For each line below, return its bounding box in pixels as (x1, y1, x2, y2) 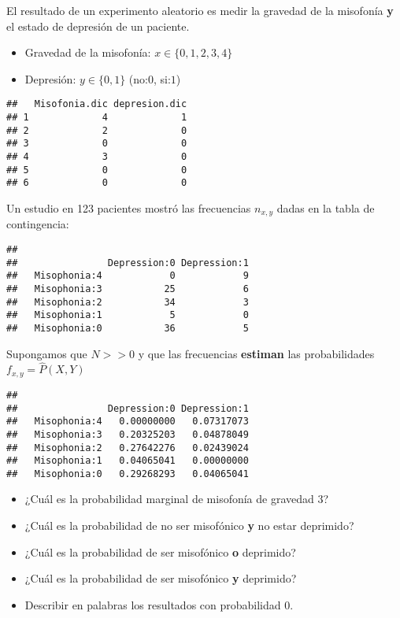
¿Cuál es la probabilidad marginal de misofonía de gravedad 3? (24, 490, 329, 507)
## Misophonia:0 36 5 (6, 322, 249, 334)
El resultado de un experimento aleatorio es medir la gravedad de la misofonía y (6, 2, 394, 18)
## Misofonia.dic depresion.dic (6, 98, 187, 110)
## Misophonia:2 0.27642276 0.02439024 (6, 442, 249, 453)
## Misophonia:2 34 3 (6, 296, 249, 308)
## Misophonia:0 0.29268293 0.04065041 (6, 468, 249, 479)
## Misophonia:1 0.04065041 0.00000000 (6, 455, 249, 467)
